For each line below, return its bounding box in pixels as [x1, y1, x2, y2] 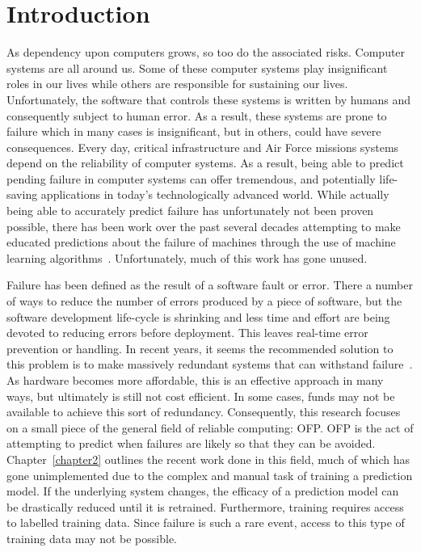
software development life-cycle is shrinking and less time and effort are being [6, 308, 390, 325]
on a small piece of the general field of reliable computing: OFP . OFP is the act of [6, 419, 414, 436]
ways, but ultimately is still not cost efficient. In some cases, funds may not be [6, 387, 395, 404]
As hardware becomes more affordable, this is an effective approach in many [6, 372, 384, 388]
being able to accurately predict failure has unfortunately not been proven [6, 202, 374, 219]
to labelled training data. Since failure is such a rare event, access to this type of [6, 514, 405, 531]
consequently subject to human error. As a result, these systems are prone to [6, 107, 387, 124]
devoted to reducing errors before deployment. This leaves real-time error [6, 324, 368, 341]
